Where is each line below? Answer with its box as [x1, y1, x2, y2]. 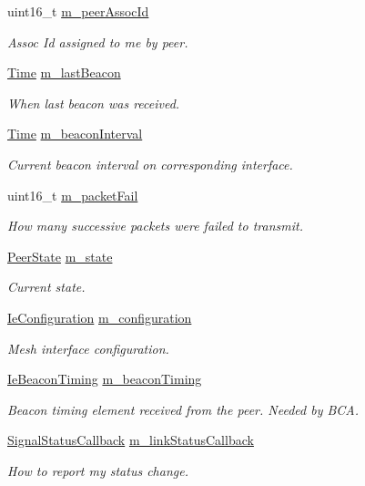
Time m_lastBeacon [7, 63, 121, 82]
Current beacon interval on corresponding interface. [7, 154, 293, 173]
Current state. [7, 277, 86, 296]
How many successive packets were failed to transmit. [7, 216, 303, 235]
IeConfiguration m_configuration [7, 307, 192, 326]
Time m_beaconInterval [7, 124, 143, 143]
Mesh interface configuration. [7, 338, 169, 357]
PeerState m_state [7, 246, 113, 265]
